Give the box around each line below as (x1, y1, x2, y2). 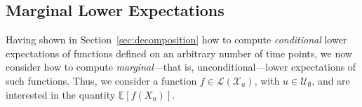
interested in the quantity (6, 87, 116, 101)
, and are (311, 73, 350, 87)
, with (254, 73, 280, 87)
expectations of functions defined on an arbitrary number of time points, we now (6, 45, 352, 60)
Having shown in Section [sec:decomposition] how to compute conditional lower (6, 32, 347, 47)
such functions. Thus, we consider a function (6, 73, 197, 87)
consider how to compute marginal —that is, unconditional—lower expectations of (6, 59, 356, 74)
